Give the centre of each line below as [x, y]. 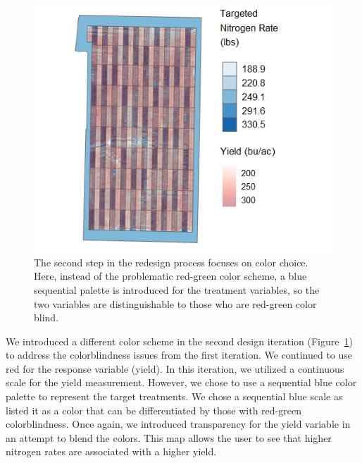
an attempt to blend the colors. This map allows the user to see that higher [169, 437]
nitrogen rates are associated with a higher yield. [111, 451]
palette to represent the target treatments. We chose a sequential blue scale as [174, 396]
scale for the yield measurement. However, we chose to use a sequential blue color [181, 382]
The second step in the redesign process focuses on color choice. [171, 262]
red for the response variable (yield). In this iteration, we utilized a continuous [175, 368]
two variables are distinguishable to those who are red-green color [175, 303]
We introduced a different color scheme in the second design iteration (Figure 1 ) [179, 341]
